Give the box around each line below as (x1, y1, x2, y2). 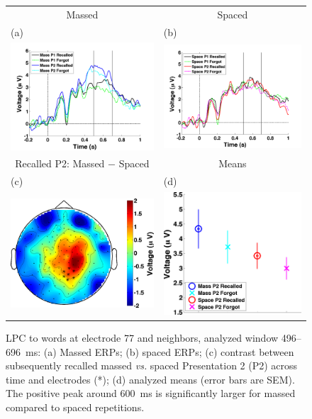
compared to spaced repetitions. (6, 399, 145, 414)
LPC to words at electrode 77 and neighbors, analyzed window (6, 330, 279, 345)
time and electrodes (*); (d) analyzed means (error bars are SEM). (6, 371, 295, 386)
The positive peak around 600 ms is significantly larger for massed (6, 386, 296, 401)
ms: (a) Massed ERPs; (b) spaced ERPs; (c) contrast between (25, 344, 294, 359)
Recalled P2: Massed (15, 156, 105, 171)
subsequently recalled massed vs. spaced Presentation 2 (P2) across (6, 358, 298, 373)
